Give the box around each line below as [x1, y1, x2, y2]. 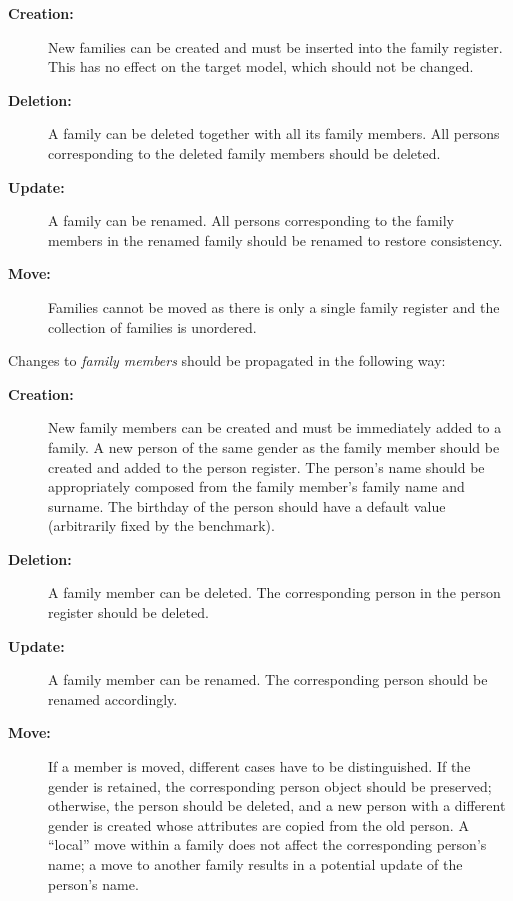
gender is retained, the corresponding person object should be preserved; [48, 775, 492, 796]
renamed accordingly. [48, 688, 178, 709]
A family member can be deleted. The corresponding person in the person [48, 582, 501, 603]
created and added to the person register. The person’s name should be [48, 456, 485, 477]
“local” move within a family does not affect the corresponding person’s [48, 834, 487, 855]
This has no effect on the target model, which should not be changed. [48, 56, 474, 77]
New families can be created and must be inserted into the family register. [48, 36, 503, 57]
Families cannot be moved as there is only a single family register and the [48, 296, 500, 317]
